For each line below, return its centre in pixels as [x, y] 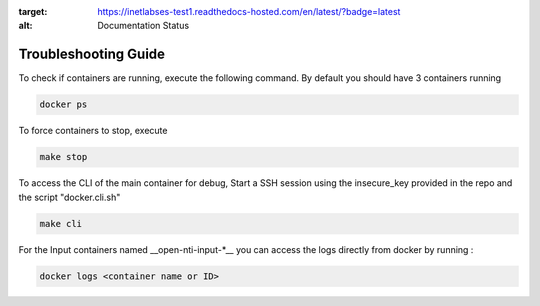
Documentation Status [143, 26]
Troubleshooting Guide [91, 54]
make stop [63, 157]
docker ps [63, 104]
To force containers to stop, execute [93, 131]
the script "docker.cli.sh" [69, 197]
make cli [61, 223]
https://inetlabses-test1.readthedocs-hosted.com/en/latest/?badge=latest [249, 11]
